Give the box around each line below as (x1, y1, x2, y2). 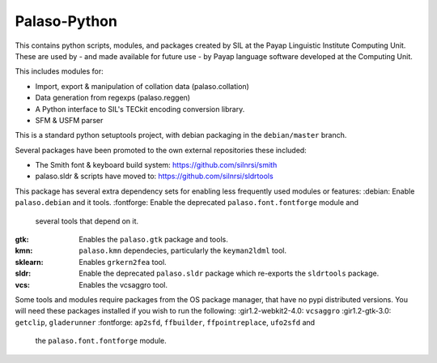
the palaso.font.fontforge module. (35, 336, 168, 346)
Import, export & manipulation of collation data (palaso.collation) (35, 81, 250, 91)
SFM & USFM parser (35, 115, 104, 125)
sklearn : (15, 257, 44, 267)
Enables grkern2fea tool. (78, 257, 167, 267)
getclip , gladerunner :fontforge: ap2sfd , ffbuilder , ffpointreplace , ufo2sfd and (15, 317, 316, 327)
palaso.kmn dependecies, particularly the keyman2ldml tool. (78, 246, 287, 255)
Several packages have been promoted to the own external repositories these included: (15, 145, 307, 155)
